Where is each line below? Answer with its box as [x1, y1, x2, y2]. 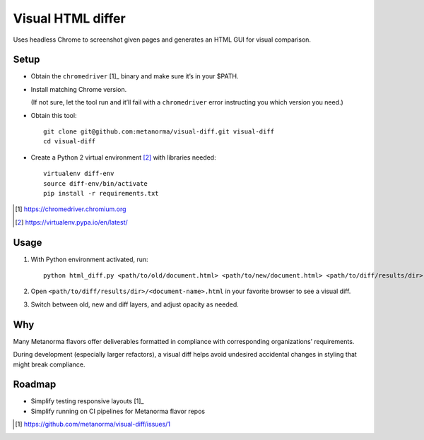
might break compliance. [13, 360, 86, 369]
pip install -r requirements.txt [43, 189, 159, 197]
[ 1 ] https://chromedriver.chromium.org [15, 205, 126, 213]
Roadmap [13, 379, 57, 391]
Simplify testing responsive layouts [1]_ [30, 397, 144, 405]
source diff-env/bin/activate [43, 179, 148, 187]
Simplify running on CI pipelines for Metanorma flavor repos [30, 407, 205, 415]
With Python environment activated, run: [30, 255, 148, 263]
